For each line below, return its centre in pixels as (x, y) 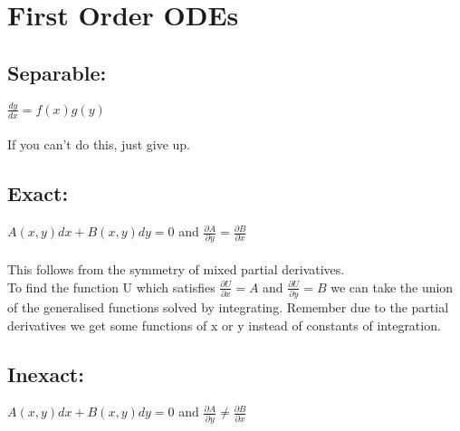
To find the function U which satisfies (111, 287)
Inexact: (46, 374)
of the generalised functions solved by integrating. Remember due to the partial (228, 306)
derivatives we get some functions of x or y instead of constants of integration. (224, 325)
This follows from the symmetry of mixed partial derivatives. (176, 269)
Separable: (57, 72)
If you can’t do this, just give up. (99, 144)
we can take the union (392, 287)
